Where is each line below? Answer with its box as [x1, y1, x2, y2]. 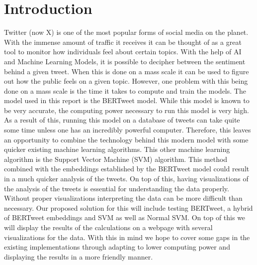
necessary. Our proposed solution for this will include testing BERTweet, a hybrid [4, 202, 253, 213]
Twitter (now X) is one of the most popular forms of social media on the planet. [4, 27, 249, 37]
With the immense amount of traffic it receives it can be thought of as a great [4, 36, 242, 47]
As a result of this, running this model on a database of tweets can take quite [4, 115, 240, 125]
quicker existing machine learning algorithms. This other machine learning [4, 144, 230, 154]
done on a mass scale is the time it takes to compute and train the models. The [4, 85, 246, 96]
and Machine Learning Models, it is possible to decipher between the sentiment [4, 56, 246, 66]
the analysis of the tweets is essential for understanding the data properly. [4, 183, 229, 193]
